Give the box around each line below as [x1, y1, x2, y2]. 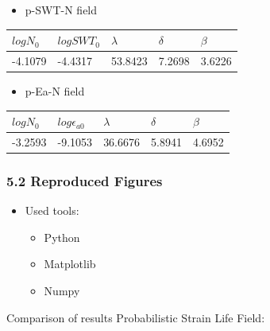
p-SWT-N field [25, 2, 98, 18]
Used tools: [25, 202, 79, 219]
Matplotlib [44, 255, 96, 272]
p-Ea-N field [25, 83, 85, 99]
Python [44, 228, 80, 245]
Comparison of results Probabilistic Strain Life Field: [6, 309, 265, 325]
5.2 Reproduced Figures [6, 170, 163, 190]
